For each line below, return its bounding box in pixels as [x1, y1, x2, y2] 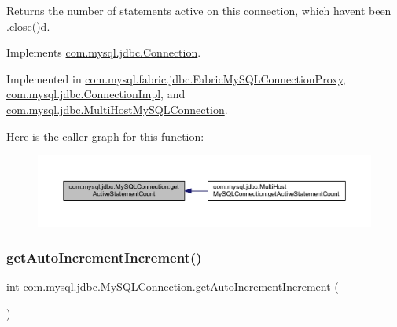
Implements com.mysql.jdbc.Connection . [6, 44, 201, 61]
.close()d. [6, 17, 50, 34]
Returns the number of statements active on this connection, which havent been [6, 2, 391, 18]
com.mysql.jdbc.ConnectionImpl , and [6, 86, 186, 102]
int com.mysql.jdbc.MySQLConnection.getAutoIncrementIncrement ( [6, 278, 339, 295]
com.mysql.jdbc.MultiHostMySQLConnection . [6, 101, 228, 117]
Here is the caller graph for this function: [6, 127, 204, 144]
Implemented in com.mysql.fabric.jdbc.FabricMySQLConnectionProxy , [6, 70, 346, 86]
